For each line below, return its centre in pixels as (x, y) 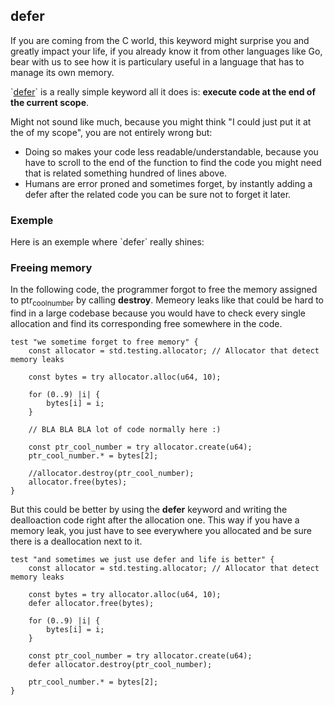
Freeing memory (51, 268)
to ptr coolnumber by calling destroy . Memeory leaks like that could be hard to (167, 301)
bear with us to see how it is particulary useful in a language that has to (157, 61)
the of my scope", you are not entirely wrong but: (111, 132)
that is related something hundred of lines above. (126, 173)
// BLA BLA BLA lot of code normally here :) (125, 430)
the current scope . (50, 102)
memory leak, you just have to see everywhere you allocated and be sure (161, 531)
